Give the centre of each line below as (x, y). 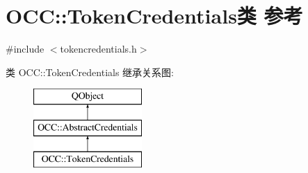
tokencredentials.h (98, 49)
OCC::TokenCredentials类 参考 (154, 16)
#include (25, 49)
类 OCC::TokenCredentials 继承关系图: (90, 72)
